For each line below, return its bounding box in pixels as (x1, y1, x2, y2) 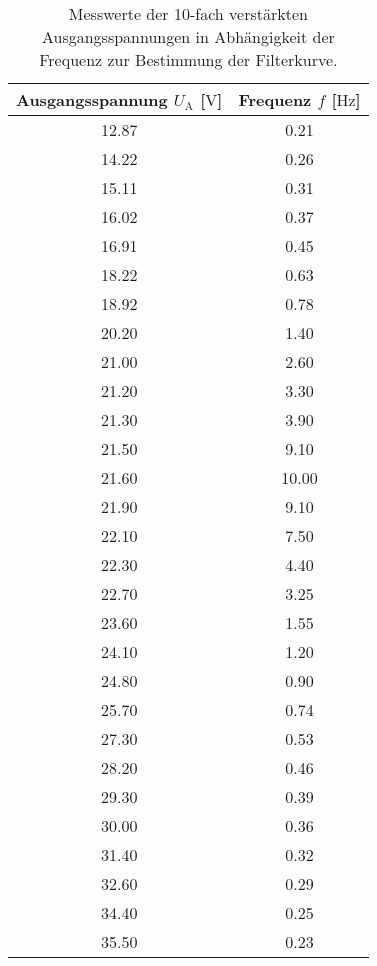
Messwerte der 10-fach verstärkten (68, 2, 308, 25)
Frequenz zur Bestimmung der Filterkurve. (39, 48, 338, 71)
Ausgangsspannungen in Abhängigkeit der (41, 25, 335, 48)
